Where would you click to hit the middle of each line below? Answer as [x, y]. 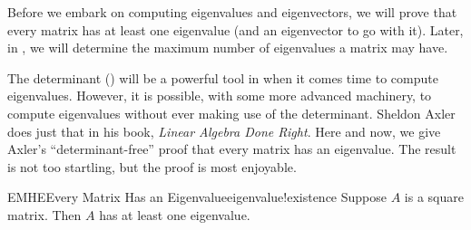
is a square [434, 197]
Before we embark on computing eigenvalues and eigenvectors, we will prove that [232, 12]
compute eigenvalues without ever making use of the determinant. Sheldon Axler [231, 113]
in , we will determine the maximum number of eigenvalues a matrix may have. [228, 48]
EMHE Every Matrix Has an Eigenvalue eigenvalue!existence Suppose [197, 197]
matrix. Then [44, 214]
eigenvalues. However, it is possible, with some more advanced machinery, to [220, 96]
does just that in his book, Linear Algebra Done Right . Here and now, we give [224, 131]
